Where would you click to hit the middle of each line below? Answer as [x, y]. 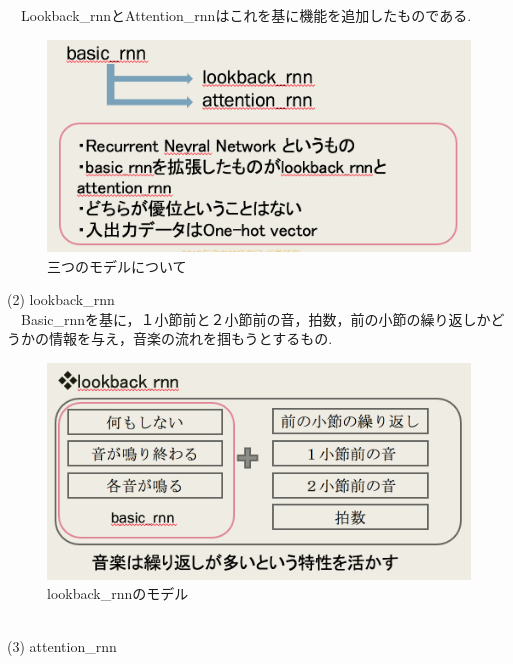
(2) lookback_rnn [61, 299]
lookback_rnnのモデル [118, 593]
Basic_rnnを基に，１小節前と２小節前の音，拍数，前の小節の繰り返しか [255, 318]
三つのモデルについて [117, 265]
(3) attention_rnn [62, 646]
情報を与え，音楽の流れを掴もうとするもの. [190, 338]
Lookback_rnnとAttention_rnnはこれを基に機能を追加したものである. [246, 15]
